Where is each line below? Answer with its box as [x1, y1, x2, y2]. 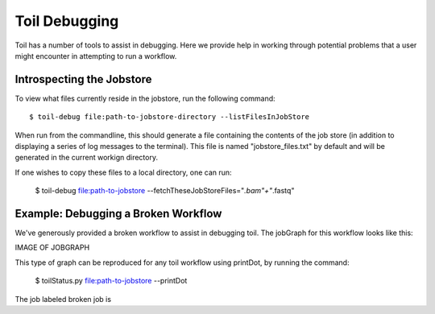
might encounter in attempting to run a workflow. [14, 51, 177, 60]
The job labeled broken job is [14, 294, 112, 304]
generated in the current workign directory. [14, 153, 159, 163]
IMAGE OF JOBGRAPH [14, 242, 90, 253]
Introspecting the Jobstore [14, 72, 152, 86]
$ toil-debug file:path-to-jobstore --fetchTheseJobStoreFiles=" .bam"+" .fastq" [35, 186, 295, 196]
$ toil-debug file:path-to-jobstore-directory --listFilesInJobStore [29, 113, 310, 122]
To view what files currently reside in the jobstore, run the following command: [14, 93, 275, 103]
